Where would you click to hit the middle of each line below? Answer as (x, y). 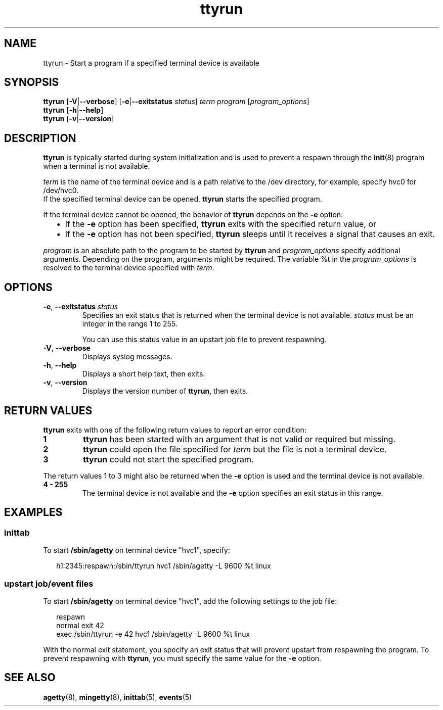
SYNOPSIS (32, 82)
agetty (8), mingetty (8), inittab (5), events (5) (118, 697)
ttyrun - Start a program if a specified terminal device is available (151, 63)
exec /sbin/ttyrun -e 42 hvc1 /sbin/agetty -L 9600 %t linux (153, 634)
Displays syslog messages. (127, 357)
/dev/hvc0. (61, 191)
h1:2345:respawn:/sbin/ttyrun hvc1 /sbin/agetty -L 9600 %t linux (164, 566)
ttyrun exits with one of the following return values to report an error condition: (175, 430)
